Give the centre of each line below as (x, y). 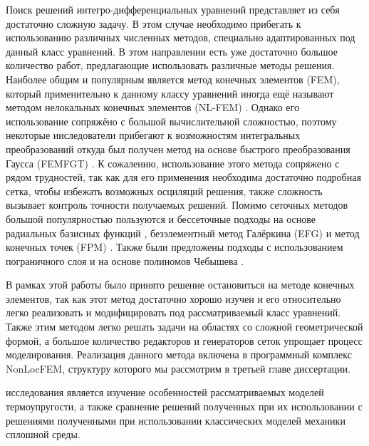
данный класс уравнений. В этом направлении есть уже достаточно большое (172, 51)
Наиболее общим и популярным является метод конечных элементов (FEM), (173, 79)
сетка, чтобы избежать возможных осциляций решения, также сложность (164, 191)
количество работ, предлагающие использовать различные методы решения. (170, 65)
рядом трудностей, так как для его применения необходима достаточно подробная (183, 177)
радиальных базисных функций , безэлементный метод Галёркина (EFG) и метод (183, 233)
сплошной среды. (43, 434)
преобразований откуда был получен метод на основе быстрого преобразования (178, 149)
